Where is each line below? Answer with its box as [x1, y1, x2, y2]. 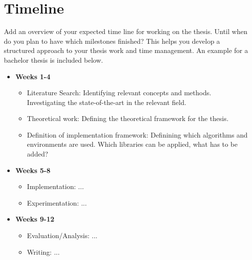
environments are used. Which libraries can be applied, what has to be [27, 139, 238, 149]
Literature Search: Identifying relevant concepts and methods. [27, 87, 212, 98]
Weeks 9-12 [15, 214, 54, 224]
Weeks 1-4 [15, 71, 51, 81]
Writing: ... [27, 246, 60, 257]
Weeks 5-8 [15, 165, 51, 175]
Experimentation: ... [27, 197, 87, 208]
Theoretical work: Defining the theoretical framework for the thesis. [27, 113, 229, 123]
